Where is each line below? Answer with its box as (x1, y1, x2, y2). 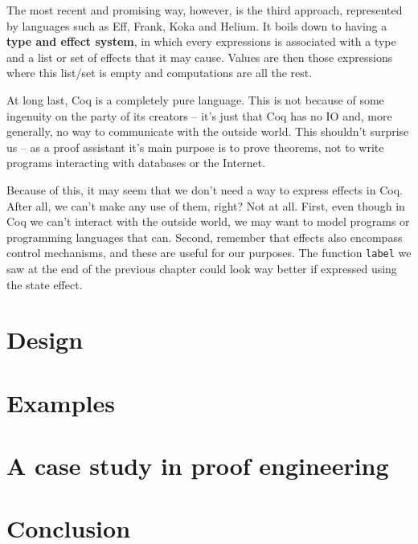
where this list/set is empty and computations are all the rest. (6, 64, 313, 81)
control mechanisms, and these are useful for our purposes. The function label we (6, 244, 412, 261)
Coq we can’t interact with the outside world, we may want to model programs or (6, 213, 410, 230)
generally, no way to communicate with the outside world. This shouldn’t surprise (6, 123, 409, 140)
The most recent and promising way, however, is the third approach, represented (6, 2, 403, 18)
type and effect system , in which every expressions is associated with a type (6, 33, 396, 50)
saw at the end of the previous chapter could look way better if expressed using (6, 260, 397, 276)
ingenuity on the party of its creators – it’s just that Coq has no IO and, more (6, 107, 392, 124)
